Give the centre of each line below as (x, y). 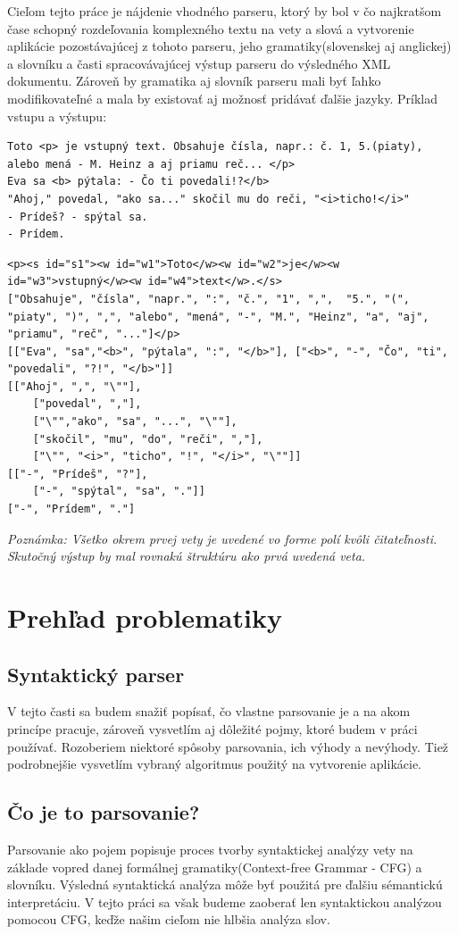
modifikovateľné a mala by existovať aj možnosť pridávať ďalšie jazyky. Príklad (222, 98)
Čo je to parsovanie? (104, 812)
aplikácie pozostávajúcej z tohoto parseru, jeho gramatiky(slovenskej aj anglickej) (229, 46)
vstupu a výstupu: (57, 116)
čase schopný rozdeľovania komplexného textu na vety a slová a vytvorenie (211, 28)
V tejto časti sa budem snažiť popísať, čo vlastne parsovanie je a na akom (209, 711)
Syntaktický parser (96, 674)
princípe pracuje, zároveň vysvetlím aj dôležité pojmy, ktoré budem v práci (212, 728)
